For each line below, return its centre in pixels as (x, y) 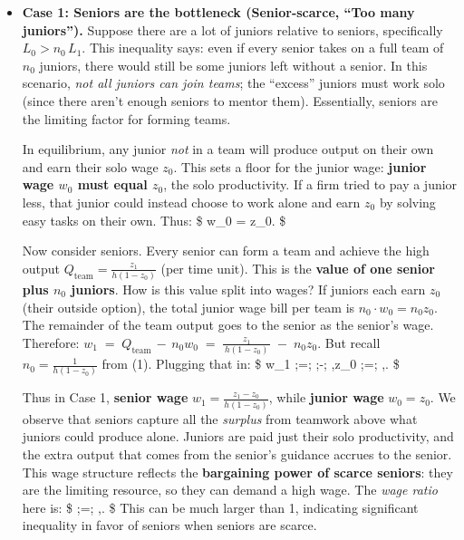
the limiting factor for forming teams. (126, 118)
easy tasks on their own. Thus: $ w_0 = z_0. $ (154, 220)
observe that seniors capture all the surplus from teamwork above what (220, 418)
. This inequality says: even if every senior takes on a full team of (263, 48)
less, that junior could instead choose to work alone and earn (191, 202)
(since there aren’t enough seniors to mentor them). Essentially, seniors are (230, 100)
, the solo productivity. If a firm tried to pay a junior (310, 184)
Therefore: (51, 342)
